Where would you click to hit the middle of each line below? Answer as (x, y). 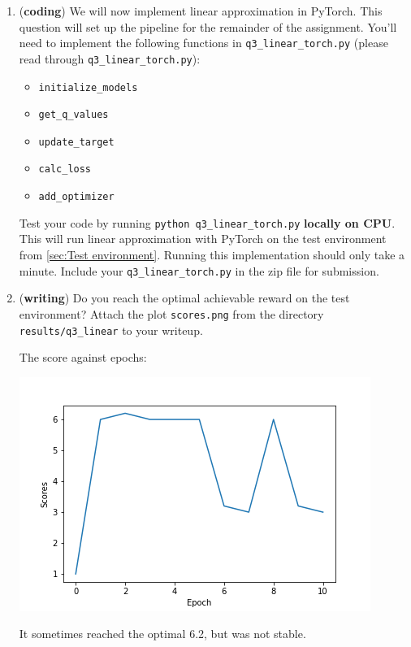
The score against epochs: (83, 357)
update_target (76, 142)
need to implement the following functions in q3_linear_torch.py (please (203, 43)
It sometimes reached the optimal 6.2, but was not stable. (162, 634)
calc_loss (65, 169)
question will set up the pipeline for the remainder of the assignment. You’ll (208, 26)
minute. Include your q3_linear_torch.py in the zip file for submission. (199, 270)
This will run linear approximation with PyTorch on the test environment (203, 239)
